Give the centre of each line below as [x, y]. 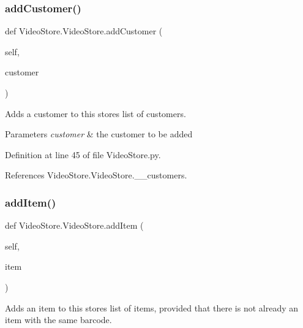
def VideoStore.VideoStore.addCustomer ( [84, 31]
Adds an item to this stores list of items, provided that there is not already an [152, 307]
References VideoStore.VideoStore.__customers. [96, 175]
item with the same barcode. [58, 320]
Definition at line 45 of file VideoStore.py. [83, 154]
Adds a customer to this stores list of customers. [95, 113]
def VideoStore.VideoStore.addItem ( [74, 225]
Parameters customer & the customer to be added [99, 134]
